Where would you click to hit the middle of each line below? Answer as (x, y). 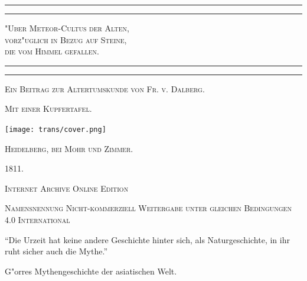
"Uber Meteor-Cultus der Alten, (67, 28)
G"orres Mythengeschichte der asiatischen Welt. (91, 271)
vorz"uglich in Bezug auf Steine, (66, 39)
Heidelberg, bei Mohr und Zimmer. (69, 148)
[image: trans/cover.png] (55, 129)
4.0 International (37, 219)
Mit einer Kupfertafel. (48, 109)
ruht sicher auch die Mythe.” (56, 251)
